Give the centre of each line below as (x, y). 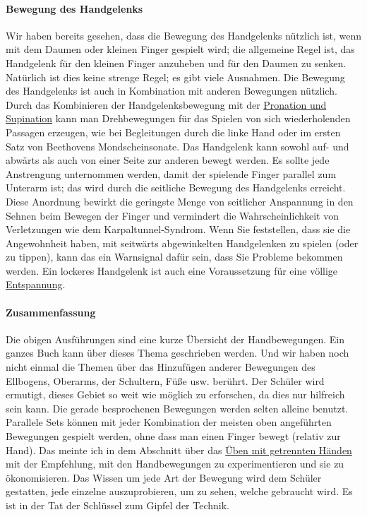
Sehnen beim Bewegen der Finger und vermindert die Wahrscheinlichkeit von (173, 215)
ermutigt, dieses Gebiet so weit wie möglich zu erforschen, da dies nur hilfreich (175, 394)
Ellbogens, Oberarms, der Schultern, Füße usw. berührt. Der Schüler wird (165, 380)
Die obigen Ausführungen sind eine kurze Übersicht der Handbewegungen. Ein (175, 339)
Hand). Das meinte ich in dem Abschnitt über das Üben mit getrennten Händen (179, 450)
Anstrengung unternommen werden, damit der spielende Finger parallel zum (171, 173)
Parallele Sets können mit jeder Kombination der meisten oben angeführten (169, 422)
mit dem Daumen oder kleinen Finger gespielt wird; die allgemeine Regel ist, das (180, 49)
